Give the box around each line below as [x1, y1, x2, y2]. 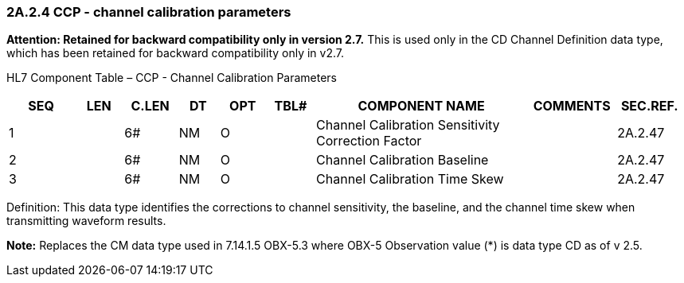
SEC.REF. [620, 98, 678, 114]
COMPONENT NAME [358, 98, 485, 114]
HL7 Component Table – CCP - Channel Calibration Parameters [6, 71, 338, 85]
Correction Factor [316, 133, 422, 149]
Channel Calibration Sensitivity [316, 117, 500, 134]
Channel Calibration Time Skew [316, 171, 504, 188]
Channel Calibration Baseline [316, 152, 489, 169]
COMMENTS [533, 98, 611, 114]
